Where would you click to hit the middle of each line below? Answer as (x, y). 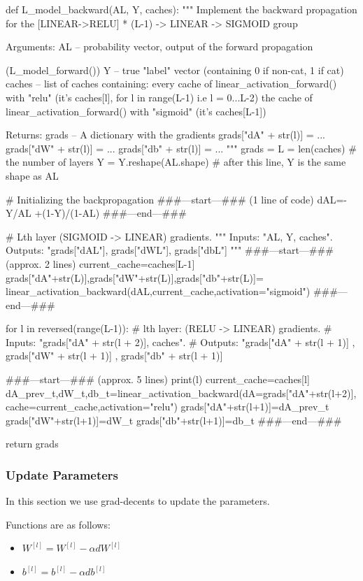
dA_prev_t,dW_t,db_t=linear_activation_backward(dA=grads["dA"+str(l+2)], (181, 393)
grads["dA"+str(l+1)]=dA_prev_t (255, 407)
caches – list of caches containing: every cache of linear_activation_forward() (171, 84)
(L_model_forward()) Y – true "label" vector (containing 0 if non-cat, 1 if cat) (175, 70)
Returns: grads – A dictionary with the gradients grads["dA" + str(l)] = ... (165, 135)
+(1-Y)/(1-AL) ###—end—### (111, 213)
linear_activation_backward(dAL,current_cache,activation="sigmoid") (158, 291)
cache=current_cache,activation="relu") (92, 407)
